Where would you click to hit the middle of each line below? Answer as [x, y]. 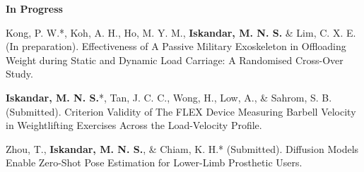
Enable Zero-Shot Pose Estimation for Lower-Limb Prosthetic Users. [154, 162]
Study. [19, 74]
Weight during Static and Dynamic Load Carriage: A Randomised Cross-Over [175, 60]
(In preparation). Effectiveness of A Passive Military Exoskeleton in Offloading [176, 46]
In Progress [34, 8]
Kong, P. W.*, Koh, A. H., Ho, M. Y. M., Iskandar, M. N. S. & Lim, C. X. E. [181, 32]
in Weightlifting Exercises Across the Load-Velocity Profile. [134, 125]
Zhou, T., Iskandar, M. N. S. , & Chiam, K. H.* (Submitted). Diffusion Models [182, 148]
